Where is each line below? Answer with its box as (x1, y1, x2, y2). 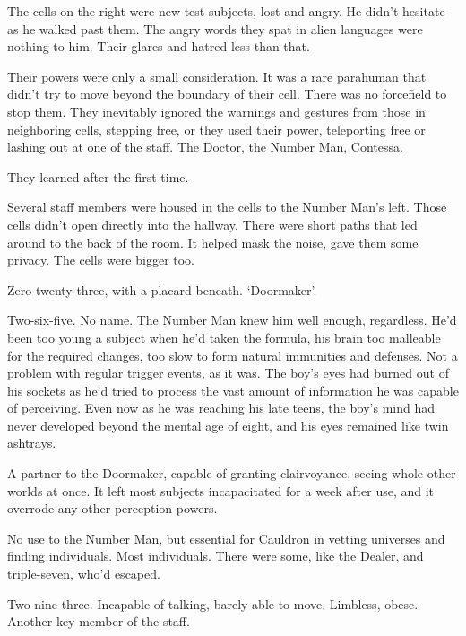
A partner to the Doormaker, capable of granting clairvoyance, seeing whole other (7, 464, 456, 483)
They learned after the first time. (7, 167, 189, 186)
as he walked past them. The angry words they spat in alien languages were (7, 19, 423, 38)
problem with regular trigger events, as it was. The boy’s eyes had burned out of (7, 363, 449, 382)
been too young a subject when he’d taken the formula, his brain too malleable (7, 327, 441, 346)
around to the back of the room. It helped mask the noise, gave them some (7, 232, 419, 251)
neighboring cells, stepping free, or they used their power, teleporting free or (7, 119, 426, 138)
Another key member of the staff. (7, 612, 190, 631)
